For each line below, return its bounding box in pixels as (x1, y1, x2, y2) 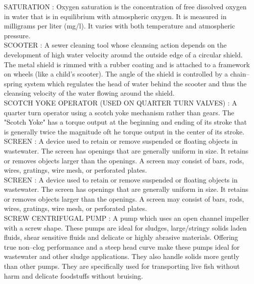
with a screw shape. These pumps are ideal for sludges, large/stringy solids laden (4, 222, 247, 232)
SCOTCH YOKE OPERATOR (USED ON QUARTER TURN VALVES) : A (4, 97, 237, 107)
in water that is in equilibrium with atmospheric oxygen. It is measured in (4, 11, 227, 21)
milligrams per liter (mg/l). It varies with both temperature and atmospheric (4, 21, 235, 31)
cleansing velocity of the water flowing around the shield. (4, 88, 175, 98)
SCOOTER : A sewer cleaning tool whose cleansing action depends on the (4, 40, 227, 50)
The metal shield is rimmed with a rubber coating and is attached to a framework (4, 59, 250, 69)
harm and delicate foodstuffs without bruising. (4, 270, 143, 281)
